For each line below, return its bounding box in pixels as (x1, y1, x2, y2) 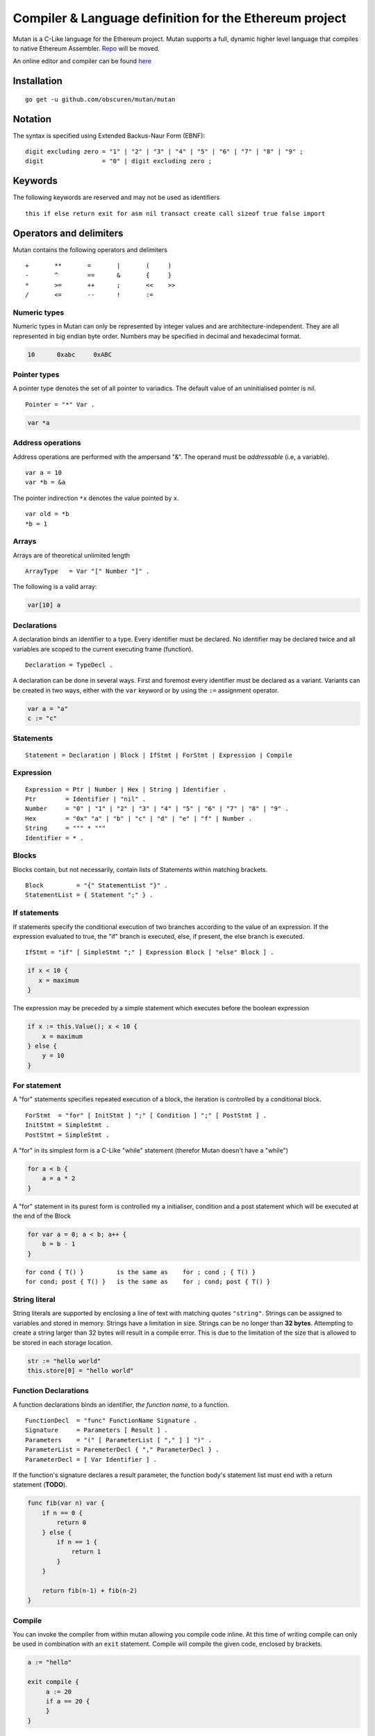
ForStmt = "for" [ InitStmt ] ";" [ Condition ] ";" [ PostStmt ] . (25, 1111, 267, 1119)
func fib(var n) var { (27, 1499, 105, 1507)
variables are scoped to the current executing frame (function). (12, 644, 194, 653)
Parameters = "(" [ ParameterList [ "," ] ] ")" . (25, 1436, 212, 1444)
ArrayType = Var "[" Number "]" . (25, 567, 150, 576)
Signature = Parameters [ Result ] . (25, 1426, 168, 1434)
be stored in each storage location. (12, 1338, 113, 1346)
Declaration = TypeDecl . (25, 660, 114, 669)
